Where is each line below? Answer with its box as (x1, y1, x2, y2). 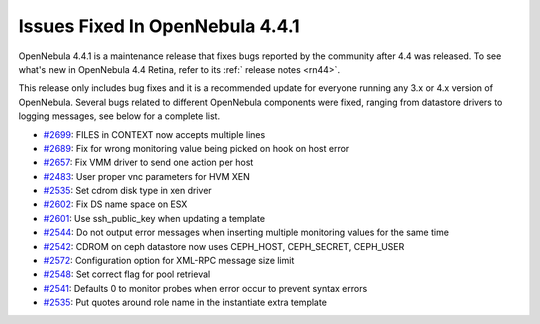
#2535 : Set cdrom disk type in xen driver (43, 185, 212, 197)
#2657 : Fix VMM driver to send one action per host (43, 156, 254, 169)
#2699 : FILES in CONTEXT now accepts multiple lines (43, 128, 266, 140)
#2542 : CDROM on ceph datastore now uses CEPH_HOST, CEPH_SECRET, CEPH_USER (43, 240, 405, 252)
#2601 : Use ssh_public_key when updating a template (43, 212, 265, 224)
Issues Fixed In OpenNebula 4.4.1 (18, 15, 300, 37)
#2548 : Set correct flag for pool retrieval (43, 268, 211, 280)
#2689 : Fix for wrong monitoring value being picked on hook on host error (43, 142, 350, 154)
